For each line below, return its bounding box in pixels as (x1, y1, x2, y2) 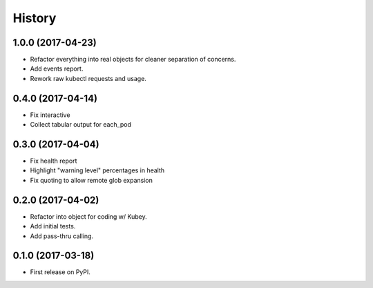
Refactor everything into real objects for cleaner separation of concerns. (30, 55, 236, 64)
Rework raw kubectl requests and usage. (30, 74, 146, 82)
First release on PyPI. (30, 268, 91, 276)
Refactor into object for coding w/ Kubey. (30, 212, 148, 221)
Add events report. (30, 64, 84, 73)
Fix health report (30, 156, 77, 165)
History (12, 10, 57, 26)
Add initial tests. (30, 222, 76, 231)
